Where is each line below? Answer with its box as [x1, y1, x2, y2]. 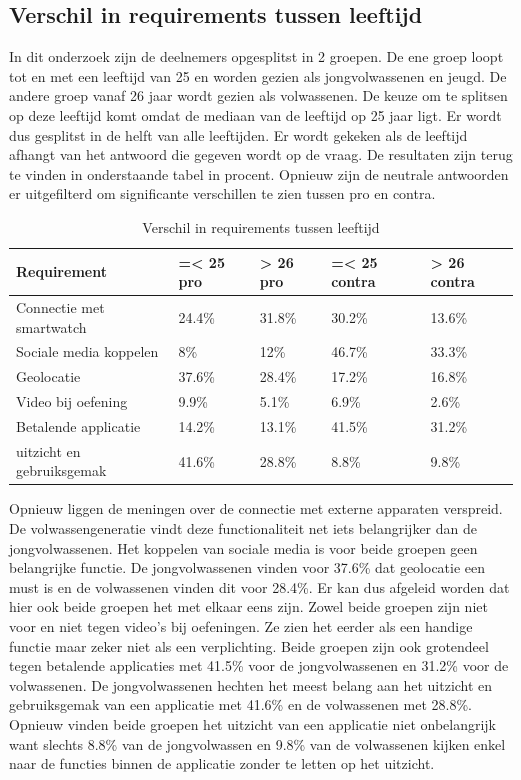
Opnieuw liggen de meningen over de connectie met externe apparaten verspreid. [9, 498, 503, 519]
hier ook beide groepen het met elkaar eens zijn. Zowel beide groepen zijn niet [9, 596, 488, 617]
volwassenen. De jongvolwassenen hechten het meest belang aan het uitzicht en [9, 674, 493, 695]
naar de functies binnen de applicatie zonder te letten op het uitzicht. [9, 753, 435, 774]
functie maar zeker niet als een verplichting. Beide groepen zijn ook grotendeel [9, 635, 489, 656]
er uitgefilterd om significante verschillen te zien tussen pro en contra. [9, 183, 436, 204]
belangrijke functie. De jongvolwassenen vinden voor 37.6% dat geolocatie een [9, 557, 486, 578]
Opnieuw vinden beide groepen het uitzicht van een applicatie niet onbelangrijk [9, 714, 497, 735]
